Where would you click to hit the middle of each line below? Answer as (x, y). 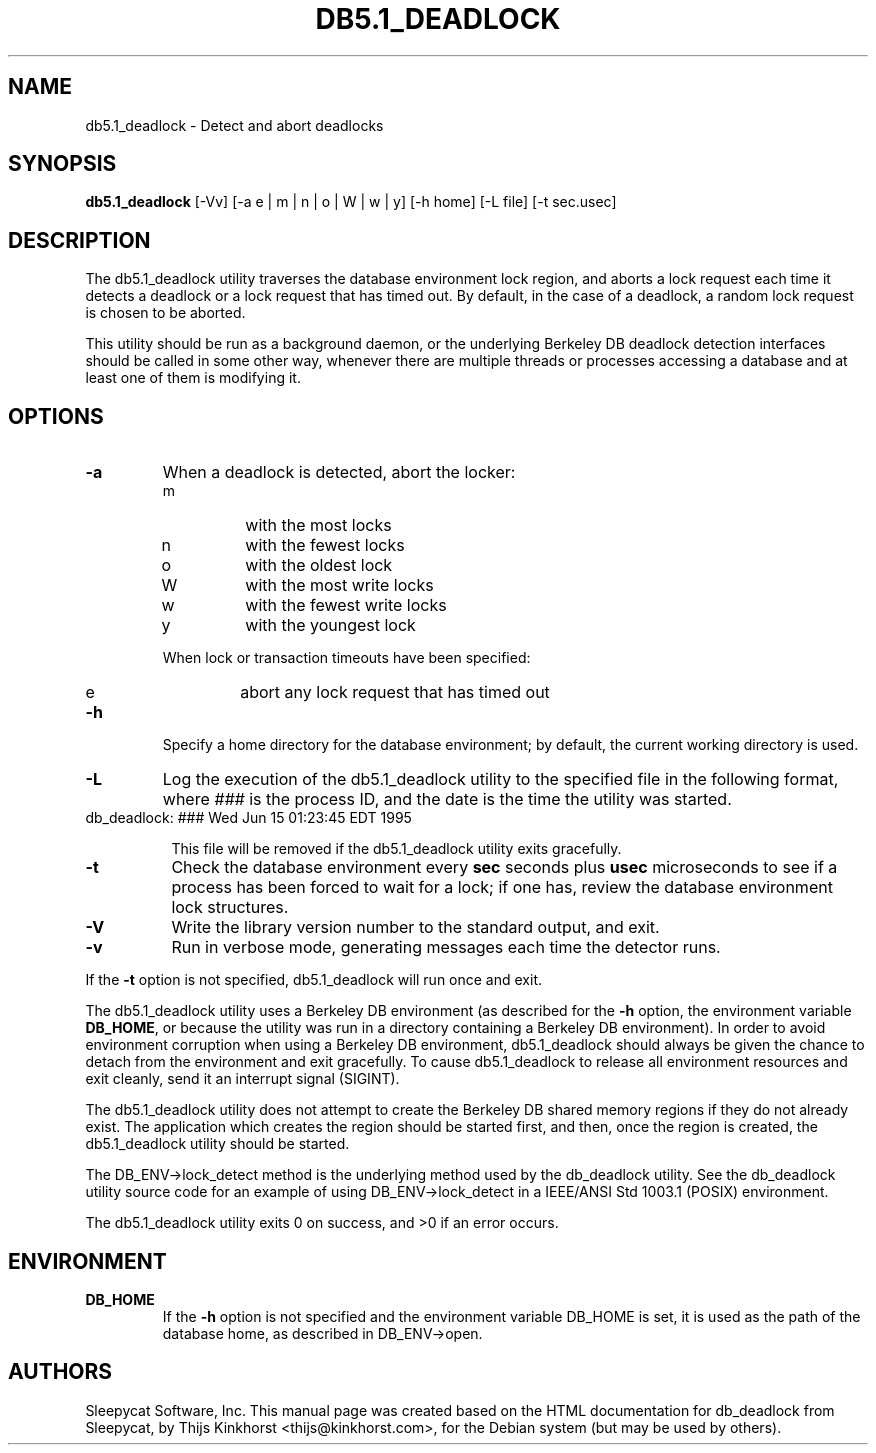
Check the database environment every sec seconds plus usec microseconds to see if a (504, 867)
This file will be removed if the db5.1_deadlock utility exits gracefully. (396, 849)
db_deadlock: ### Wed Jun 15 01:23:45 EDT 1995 (248, 818)
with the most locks (318, 525)
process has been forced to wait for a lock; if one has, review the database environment (502, 887)
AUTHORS (60, 1372)
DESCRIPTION (79, 240)
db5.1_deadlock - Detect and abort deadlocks (234, 125)
